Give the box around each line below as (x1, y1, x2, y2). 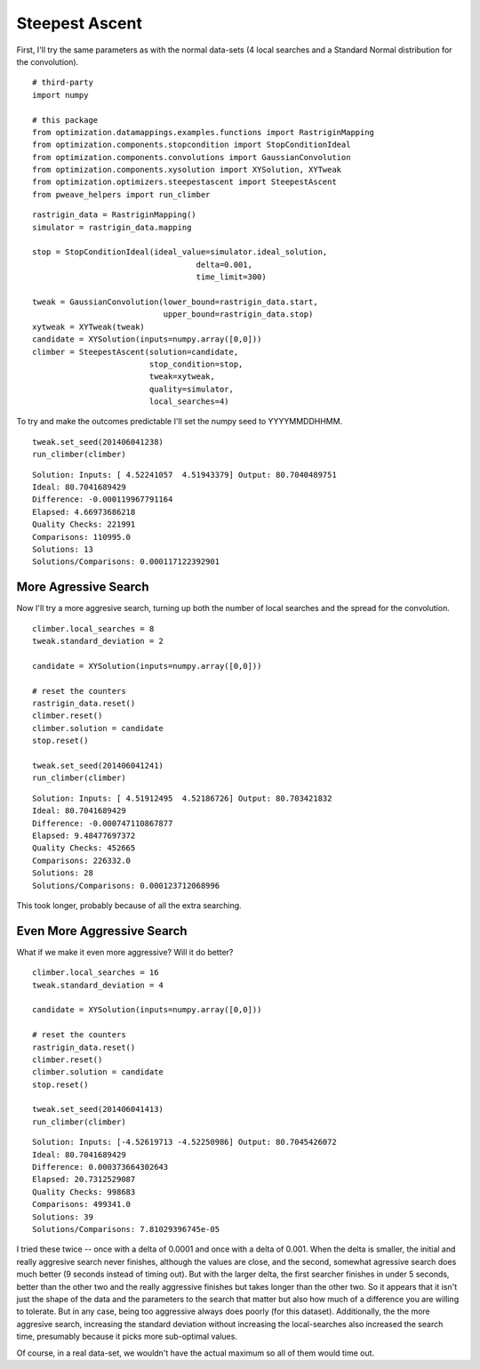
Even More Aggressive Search (16, 923, 188, 938)
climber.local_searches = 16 (32, 968, 159, 978)
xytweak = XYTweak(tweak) (32, 321, 146, 332)
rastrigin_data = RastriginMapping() (32, 210, 197, 220)
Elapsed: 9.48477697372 (32, 830, 136, 841)
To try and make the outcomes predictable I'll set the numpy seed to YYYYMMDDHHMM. (16, 416, 343, 427)
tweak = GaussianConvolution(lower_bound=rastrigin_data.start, (32, 296, 319, 307)
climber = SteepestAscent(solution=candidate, (32, 347, 239, 357)
